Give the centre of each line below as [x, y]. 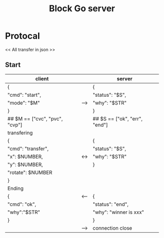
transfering [20, 132]
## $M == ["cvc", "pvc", [35, 119]
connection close [113, 228]
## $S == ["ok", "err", [118, 119]
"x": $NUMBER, [25, 156]
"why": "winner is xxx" [118, 212]
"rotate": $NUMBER [30, 173]
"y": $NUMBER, [25, 164]
